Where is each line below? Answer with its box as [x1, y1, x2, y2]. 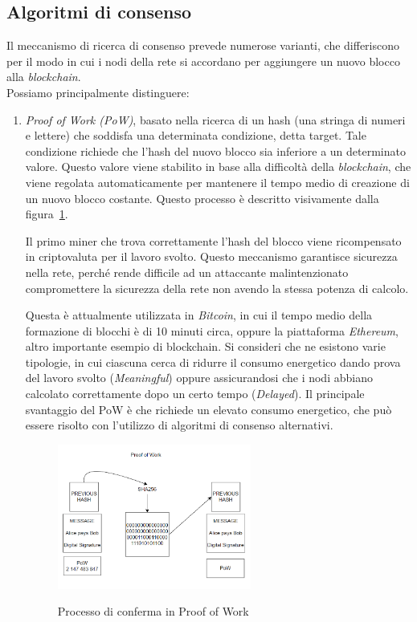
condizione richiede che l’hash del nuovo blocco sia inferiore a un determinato [25, 142, 406, 159]
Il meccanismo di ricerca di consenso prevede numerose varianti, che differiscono [6, 37, 399, 54]
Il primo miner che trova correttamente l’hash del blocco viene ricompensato [25, 232, 402, 249]
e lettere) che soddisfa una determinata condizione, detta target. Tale [25, 127, 366, 144]
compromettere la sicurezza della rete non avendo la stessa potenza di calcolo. [25, 279, 409, 296]
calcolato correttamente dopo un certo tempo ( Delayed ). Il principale [25, 385, 365, 402]
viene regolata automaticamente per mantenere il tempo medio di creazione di [25, 173, 410, 190]
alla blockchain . [6, 68, 81, 85]
